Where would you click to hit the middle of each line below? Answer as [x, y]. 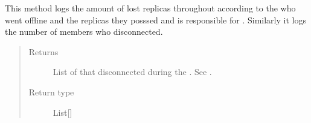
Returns [43, 51]
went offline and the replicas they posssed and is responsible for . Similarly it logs [155, 19]
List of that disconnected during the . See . [132, 72]
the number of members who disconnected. [84, 31]
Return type [51, 91]
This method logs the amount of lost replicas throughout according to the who [150, 8]
